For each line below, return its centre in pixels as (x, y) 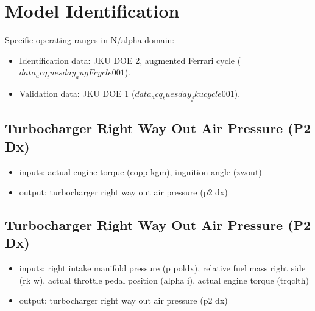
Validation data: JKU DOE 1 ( (77, 93)
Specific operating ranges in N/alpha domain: (90, 40)
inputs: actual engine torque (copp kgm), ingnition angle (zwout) (140, 171)
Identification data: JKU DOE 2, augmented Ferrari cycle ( (130, 60)
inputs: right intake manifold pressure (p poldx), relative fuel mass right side (162, 268)
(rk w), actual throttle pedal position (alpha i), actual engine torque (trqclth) (164, 280)
